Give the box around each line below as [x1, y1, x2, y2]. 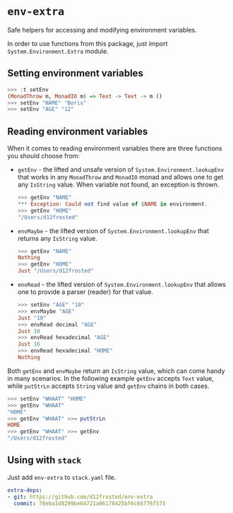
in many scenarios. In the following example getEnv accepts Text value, [7, 374, 214, 382]
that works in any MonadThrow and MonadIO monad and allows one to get [17, 173, 224, 182]
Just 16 [17, 341, 40, 348]
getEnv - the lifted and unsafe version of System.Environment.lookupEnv [17, 165, 225, 174]
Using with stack [7, 454, 82, 466]
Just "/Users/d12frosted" [17, 267, 94, 275]
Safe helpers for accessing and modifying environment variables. [7, 25, 198, 34]
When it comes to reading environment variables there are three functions [7, 144, 222, 153]
